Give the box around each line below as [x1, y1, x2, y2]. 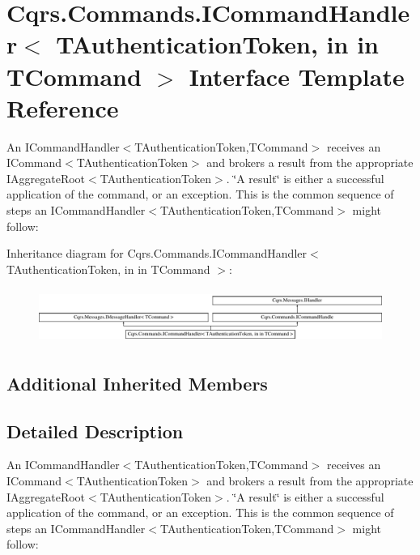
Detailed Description [6, 418, 184, 443]
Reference [6, 91, 119, 124]
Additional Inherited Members [6, 370, 268, 395]
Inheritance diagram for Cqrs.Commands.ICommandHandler [6, 245, 307, 262]
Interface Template [189, 59, 405, 92]
